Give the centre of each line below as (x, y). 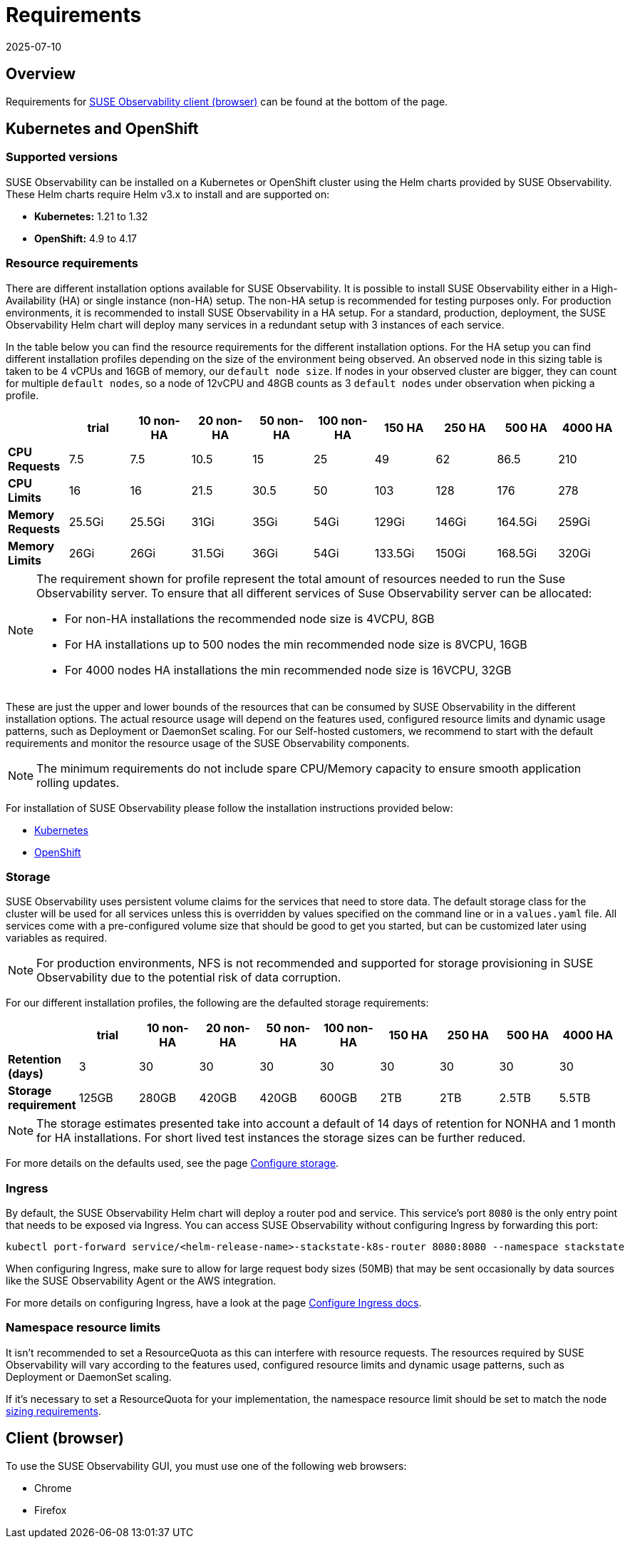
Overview (41, 74)
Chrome (53, 1488)
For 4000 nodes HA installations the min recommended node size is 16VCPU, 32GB (288, 670)
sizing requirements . (53, 1411)
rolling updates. (78, 782)
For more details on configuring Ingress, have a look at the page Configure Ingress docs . (214, 1303)
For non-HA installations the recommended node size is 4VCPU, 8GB (250, 618)
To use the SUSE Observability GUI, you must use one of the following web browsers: (206, 1466)
